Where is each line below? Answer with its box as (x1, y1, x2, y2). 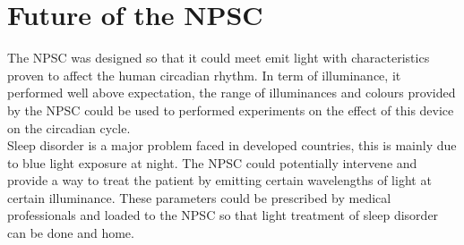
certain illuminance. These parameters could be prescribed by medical (7, 188, 391, 207)
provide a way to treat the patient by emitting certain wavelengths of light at (7, 171, 432, 190)
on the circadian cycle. (7, 118, 131, 137)
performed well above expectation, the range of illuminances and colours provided (7, 83, 456, 102)
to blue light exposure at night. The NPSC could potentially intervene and (7, 153, 417, 172)
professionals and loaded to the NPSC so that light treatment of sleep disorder (7, 206, 439, 224)
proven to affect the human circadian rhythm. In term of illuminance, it (7, 65, 401, 84)
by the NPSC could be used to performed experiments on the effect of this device (7, 100, 454, 119)
